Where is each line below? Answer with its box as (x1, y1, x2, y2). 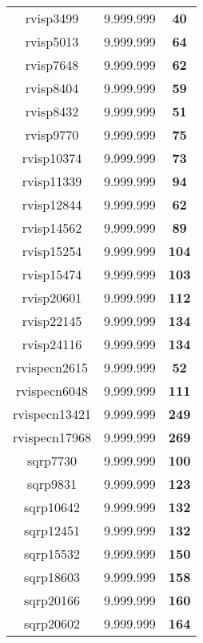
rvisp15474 (22, 265, 82, 283)
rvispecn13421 (13, 405, 91, 423)
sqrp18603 (24, 568, 80, 586)
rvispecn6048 (16, 381, 88, 400)
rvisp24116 (22, 335, 82, 353)
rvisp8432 (25, 102, 79, 120)
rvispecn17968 (13, 428, 91, 446)
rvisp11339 (22, 172, 82, 190)
